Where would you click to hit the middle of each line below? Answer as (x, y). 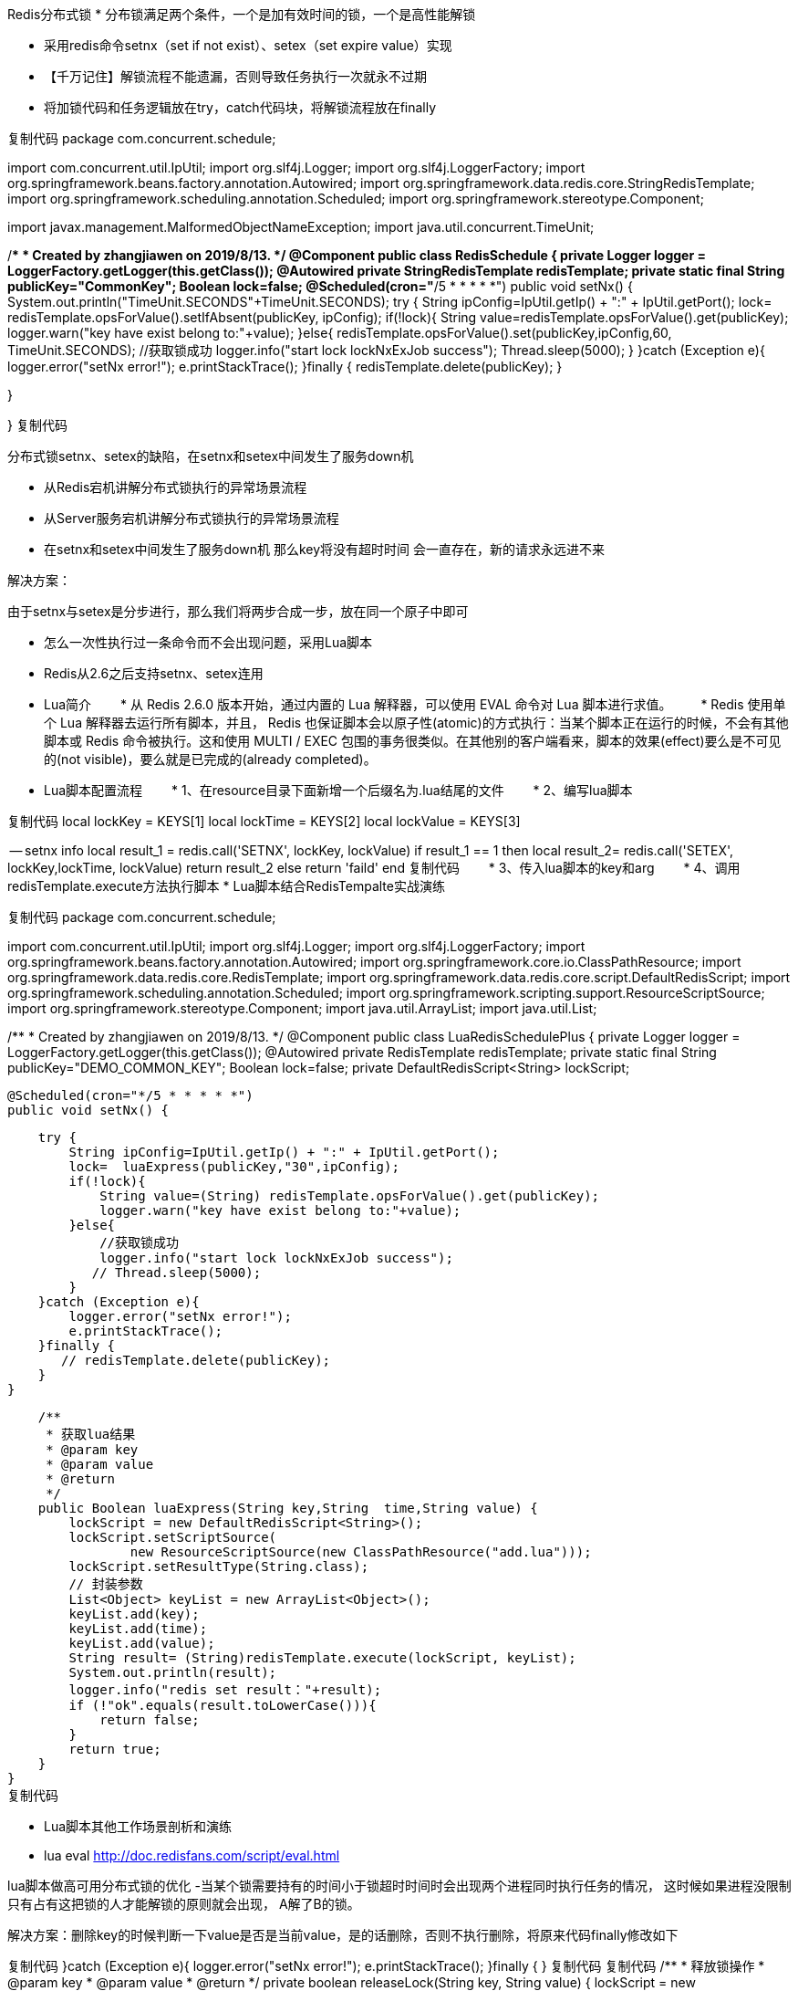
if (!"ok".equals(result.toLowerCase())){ (223, 1705)
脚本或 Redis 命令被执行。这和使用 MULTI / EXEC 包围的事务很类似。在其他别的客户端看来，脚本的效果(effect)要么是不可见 (413, 741)
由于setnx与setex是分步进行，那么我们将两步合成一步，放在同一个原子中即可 (238, 611)
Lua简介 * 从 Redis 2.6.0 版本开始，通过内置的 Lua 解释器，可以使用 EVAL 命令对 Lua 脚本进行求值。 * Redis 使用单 (415, 704)
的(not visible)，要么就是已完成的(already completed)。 (210, 759)
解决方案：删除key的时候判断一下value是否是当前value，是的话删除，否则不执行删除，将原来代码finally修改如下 (343, 1935)
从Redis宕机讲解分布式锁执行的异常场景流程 (176, 487)
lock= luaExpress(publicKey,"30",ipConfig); (234, 1167)
